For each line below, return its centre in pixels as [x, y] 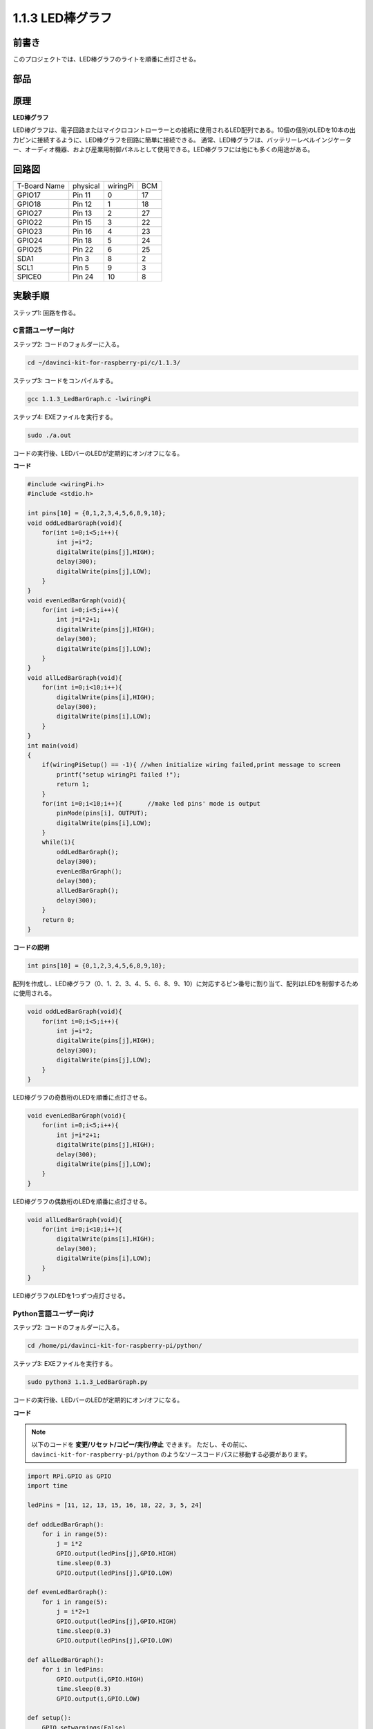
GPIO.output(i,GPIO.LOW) [98, 1699]
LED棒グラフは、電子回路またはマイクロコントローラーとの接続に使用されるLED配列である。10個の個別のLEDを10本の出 [184, 130]
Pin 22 [83, 250]
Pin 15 [83, 223]
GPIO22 [30, 223]
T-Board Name [41, 186]
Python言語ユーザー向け [54, 1313]
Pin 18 [83, 241]
